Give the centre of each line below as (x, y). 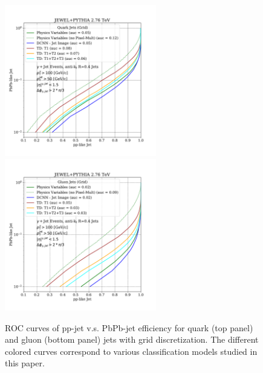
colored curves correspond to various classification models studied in (131, 351)
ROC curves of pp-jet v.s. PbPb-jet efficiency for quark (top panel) (129, 327)
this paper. (25, 363)
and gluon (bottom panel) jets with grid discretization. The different (132, 339)
